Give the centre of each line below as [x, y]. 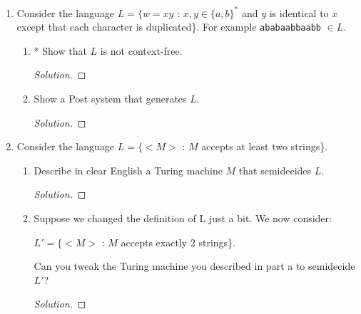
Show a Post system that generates [110, 98]
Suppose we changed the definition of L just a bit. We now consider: [183, 218]
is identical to [299, 12]
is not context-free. [141, 50]
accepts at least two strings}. [265, 146]
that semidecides [275, 170]
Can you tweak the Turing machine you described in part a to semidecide [194, 266]
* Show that [60, 50]
